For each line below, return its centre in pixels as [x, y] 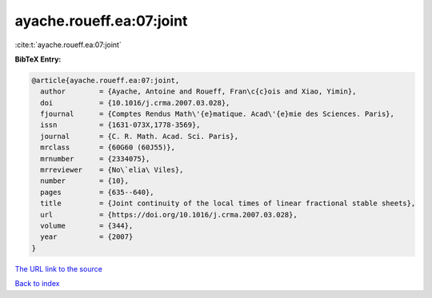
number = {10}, [85, 181]
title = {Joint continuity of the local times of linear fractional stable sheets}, [228, 203]
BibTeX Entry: [38, 59]
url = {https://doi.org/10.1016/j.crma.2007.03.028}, [169, 215]
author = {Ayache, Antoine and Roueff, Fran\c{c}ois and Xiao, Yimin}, [198, 91]
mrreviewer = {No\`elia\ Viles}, [112, 170]
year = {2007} [87, 237]
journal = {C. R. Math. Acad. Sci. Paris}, [140, 136]
